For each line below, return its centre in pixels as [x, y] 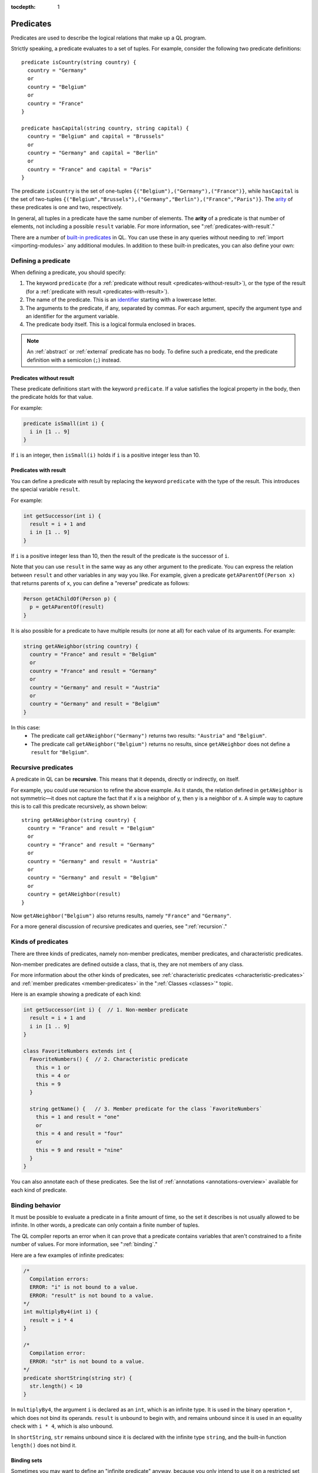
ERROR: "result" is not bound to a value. [92, 1295]
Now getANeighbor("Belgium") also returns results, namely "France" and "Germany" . [121, 916]
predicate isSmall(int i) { [64, 423]
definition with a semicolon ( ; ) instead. [74, 360]
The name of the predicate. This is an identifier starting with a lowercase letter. [121, 300]
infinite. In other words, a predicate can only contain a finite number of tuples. [105, 1225]
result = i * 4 [52, 1320]
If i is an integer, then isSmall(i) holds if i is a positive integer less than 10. [105, 455]
